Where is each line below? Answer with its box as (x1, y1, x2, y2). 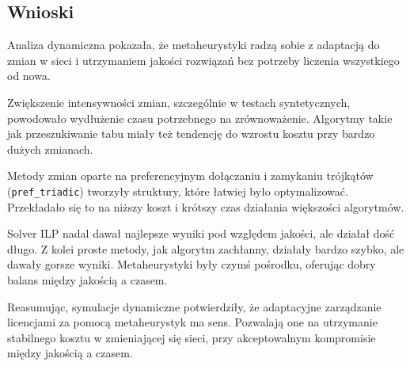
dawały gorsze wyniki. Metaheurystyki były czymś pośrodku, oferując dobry (7, 256, 376, 273)
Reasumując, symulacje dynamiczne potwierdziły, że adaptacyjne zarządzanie (7, 298, 382, 315)
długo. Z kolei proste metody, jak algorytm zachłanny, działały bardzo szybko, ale (7, 240, 404, 257)
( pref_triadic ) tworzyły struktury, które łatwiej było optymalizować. (7, 182, 348, 199)
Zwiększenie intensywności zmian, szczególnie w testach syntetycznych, (7, 93, 351, 110)
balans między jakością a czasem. (7, 271, 168, 288)
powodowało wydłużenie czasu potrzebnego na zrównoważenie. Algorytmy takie (7, 109, 393, 126)
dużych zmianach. (7, 140, 93, 157)
